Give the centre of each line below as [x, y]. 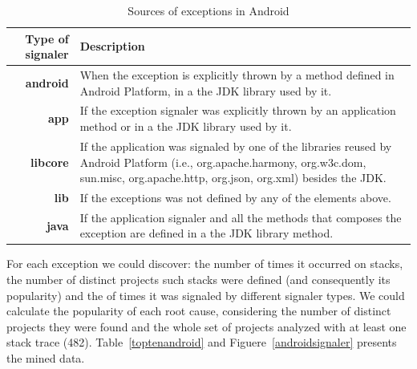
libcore [50, 162]
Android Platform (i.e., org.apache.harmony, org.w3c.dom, [223, 162]
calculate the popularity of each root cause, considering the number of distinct [199, 311]
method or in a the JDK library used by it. [186, 126]
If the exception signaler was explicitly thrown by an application [238, 110]
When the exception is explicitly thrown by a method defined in [237, 75]
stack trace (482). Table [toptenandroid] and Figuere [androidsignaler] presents [202, 342]
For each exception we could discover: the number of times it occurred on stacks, [205, 264]
